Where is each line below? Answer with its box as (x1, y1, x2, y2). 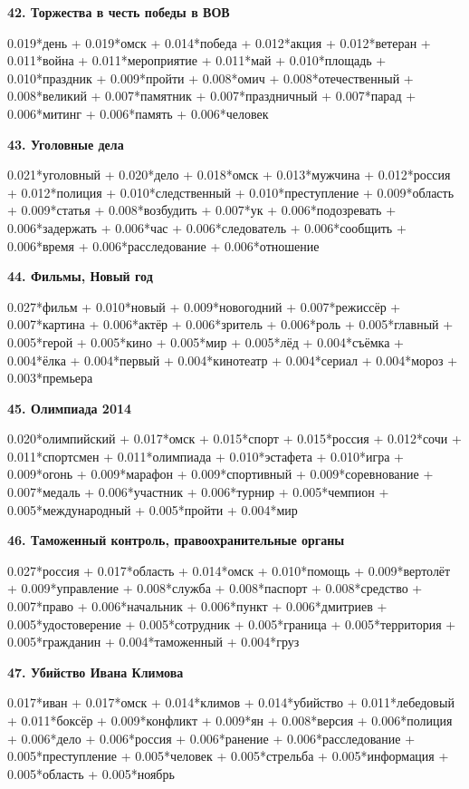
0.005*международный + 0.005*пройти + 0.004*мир (7, 500, 298, 519)
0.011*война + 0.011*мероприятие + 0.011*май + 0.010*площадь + (7, 51, 387, 70)
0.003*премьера (7, 368, 93, 387)
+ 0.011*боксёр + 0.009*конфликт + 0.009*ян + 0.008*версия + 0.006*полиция (7, 711, 453, 729)
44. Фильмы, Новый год (7, 267, 153, 286)
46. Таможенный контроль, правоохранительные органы (7, 531, 345, 550)
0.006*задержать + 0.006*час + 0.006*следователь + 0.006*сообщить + (7, 218, 407, 237)
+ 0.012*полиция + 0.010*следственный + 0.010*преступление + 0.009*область (7, 182, 455, 201)
